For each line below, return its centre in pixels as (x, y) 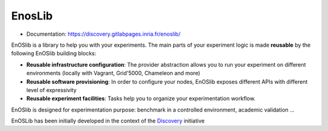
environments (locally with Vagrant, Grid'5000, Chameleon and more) (113, 73)
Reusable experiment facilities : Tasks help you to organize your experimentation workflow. (141, 99)
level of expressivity (52, 90)
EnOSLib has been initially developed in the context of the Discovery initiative (108, 121)
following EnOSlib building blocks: (54, 53)
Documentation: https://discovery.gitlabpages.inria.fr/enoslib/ (104, 34)
